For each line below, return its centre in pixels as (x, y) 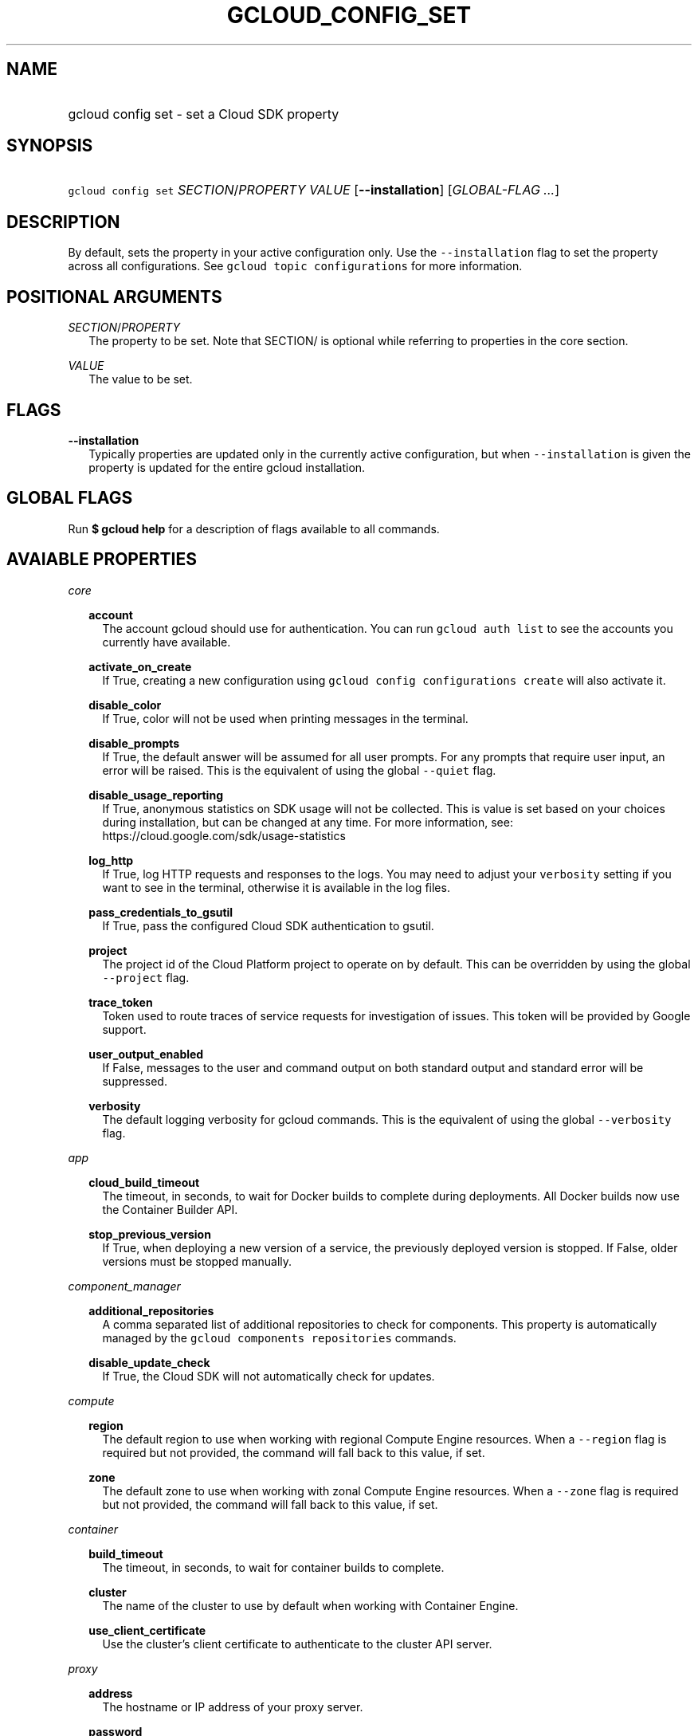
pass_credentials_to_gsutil (161, 912)
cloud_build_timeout (144, 1182)
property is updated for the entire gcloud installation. (227, 467)
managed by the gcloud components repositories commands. (279, 1337)
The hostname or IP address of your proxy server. (233, 1707)
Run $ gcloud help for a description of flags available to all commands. (254, 528)
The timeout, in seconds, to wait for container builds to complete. (273, 1567)
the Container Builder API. (170, 1209)
